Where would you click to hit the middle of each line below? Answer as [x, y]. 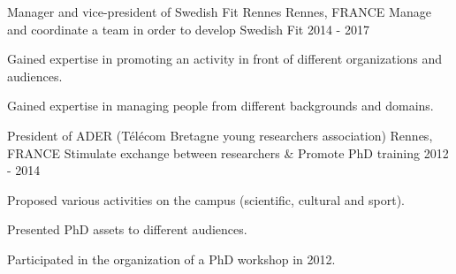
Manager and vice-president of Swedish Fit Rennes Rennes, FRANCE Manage [219, 11]
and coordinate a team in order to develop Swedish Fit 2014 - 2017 [188, 29]
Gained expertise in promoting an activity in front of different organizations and [225, 59]
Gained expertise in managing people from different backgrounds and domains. [220, 106]
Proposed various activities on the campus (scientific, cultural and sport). [206, 199]
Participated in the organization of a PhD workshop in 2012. [171, 259]
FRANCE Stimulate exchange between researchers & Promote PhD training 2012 [228, 152]
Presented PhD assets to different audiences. [127, 229]
